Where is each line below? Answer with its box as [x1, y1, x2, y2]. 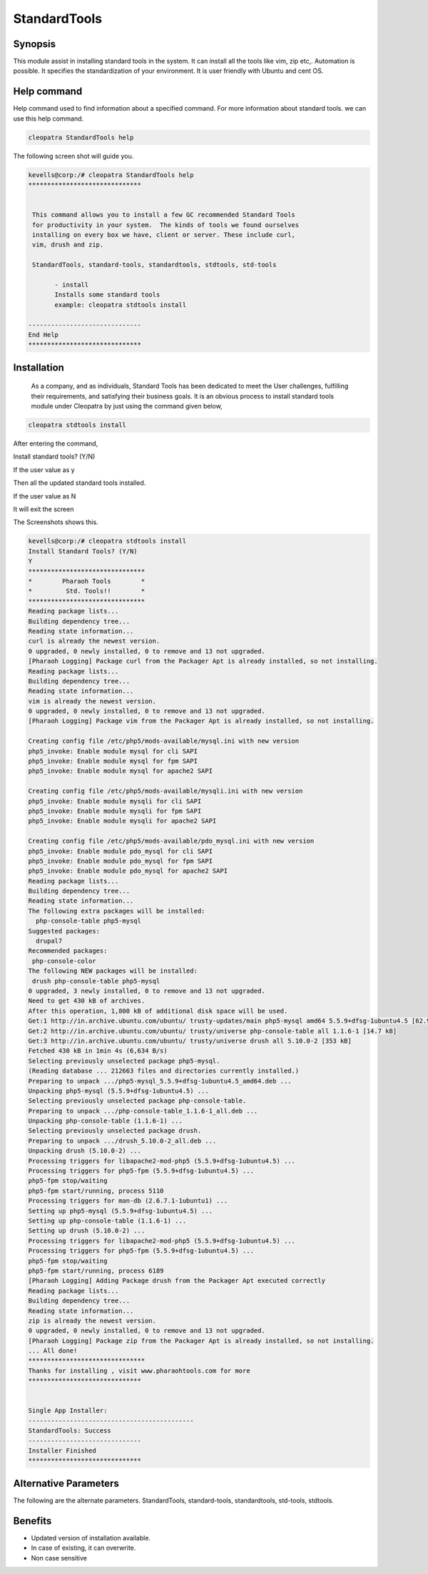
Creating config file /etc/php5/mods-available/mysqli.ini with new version [28, 787, 303, 796]
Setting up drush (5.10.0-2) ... [28, 1227, 146, 1235]
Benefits [13, 1515, 52, 1527]
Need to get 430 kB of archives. [28, 997, 146, 1005]
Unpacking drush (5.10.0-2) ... [28, 1147, 142, 1155]
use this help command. [13, 114, 84, 123]
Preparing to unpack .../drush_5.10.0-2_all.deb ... [28, 1136, 217, 1145]
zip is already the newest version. [28, 1316, 157, 1325]
